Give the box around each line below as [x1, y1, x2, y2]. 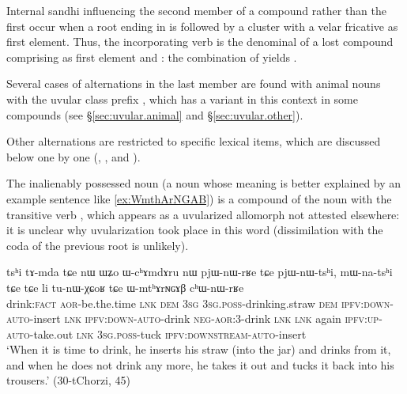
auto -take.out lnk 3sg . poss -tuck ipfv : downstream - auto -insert [6, 325, 307, 342]
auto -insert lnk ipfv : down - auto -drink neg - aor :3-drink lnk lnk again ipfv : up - [6, 310, 383, 327]
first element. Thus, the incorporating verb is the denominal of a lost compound [6, 33, 394, 50]
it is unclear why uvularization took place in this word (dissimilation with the [6, 222, 383, 238]
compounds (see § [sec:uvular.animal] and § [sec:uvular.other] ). [6, 106, 303, 123]
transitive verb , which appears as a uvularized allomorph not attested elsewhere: [6, 206, 400, 222]
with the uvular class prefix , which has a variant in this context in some [6, 90, 358, 107]
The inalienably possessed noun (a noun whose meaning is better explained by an [6, 175, 401, 191]
